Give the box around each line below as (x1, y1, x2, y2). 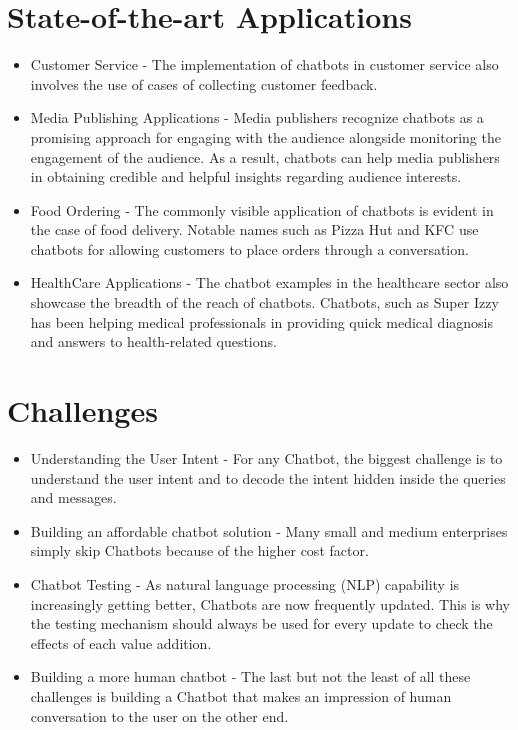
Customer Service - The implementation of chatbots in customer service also (30, 54, 499, 75)
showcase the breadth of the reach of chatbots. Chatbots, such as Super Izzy (30, 292, 499, 313)
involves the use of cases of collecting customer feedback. (30, 73, 378, 94)
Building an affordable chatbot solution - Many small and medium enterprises (30, 520, 508, 541)
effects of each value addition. (30, 632, 212, 653)
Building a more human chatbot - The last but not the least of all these (30, 666, 471, 687)
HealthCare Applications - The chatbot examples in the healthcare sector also (30, 272, 509, 293)
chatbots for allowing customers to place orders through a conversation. (30, 238, 469, 259)
